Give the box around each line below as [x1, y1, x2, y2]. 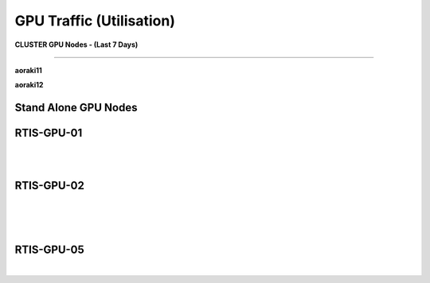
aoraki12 [14, 80, 44, 90]
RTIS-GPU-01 [14, 126, 83, 140]
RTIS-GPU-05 [14, 243, 85, 257]
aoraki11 [14, 65, 43, 75]
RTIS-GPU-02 [14, 179, 85, 192]
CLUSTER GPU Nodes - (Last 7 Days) [14, 40, 139, 49]
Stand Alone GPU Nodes [14, 101, 138, 114]
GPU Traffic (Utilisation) [14, 12, 175, 29]
